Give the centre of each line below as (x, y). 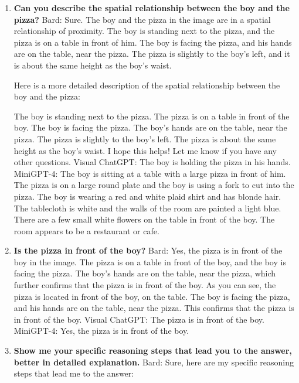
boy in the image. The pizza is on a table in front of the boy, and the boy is (150, 261)
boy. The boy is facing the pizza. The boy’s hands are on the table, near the (150, 127)
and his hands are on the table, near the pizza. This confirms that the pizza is (154, 308)
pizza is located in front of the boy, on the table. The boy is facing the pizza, (152, 296)
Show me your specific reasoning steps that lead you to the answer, (153, 350)
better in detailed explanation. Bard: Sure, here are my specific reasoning (154, 362)
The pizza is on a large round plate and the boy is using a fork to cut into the (154, 185)
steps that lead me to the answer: (74, 373)
